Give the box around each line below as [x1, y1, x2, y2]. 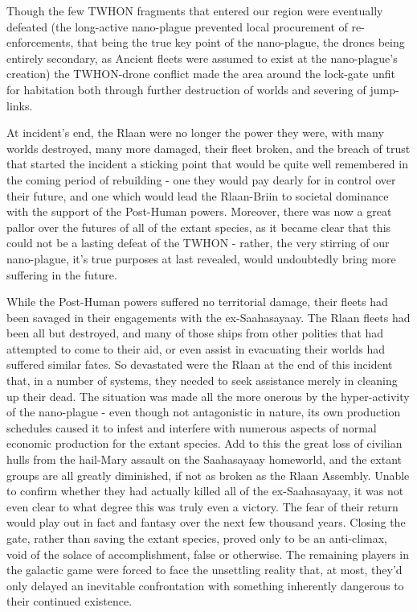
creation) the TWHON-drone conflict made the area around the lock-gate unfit [6, 65, 395, 82]
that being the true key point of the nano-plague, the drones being [76, 34, 405, 51]
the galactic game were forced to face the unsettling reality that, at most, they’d [6, 561, 403, 578]
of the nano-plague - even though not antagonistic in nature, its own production [6, 403, 401, 420]
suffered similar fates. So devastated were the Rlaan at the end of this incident [6, 356, 393, 373]
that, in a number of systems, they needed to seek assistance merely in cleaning [6, 372, 398, 389]
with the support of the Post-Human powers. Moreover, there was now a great [6, 203, 392, 220]
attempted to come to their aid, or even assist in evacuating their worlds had [6, 340, 385, 357]
